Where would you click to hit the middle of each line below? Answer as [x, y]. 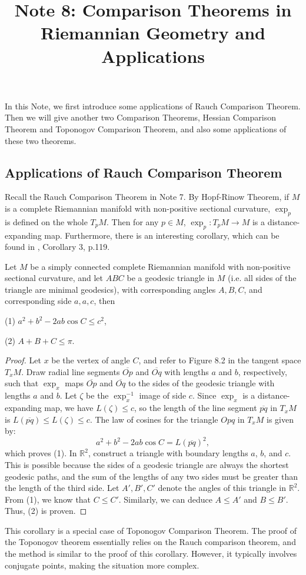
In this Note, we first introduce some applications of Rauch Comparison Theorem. [153, 106]
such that [22, 383]
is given [280, 419]
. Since [204, 395]
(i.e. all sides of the [262, 278]
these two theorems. [41, 140]
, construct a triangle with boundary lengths [168, 453]
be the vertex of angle [91, 360]
